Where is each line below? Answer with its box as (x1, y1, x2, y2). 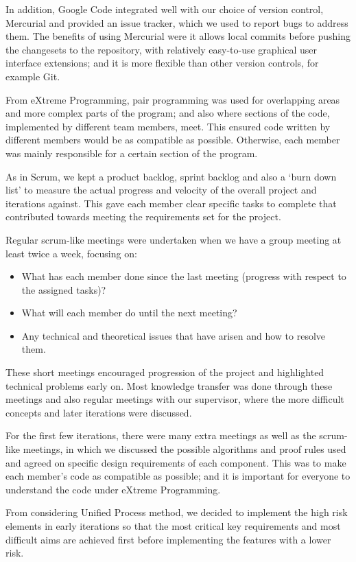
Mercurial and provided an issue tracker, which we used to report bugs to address (5, 15, 348, 30)
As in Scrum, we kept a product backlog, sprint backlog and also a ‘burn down (5, 169, 337, 183)
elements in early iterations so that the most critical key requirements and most (5, 519, 341, 532)
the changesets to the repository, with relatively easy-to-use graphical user (5, 42, 318, 56)
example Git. (5, 69, 60, 83)
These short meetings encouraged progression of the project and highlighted (5, 365, 324, 379)
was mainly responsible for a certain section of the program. (5, 145, 258, 160)
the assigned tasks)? (21, 282, 106, 296)
